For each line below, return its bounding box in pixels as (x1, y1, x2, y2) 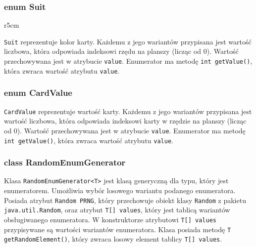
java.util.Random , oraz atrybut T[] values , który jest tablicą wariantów (4, 205, 230, 215)
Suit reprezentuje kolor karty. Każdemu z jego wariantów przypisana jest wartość (4, 36, 252, 46)
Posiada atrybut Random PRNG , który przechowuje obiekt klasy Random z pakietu (4, 195, 246, 205)
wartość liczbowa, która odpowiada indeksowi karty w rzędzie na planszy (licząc (4, 116, 247, 126)
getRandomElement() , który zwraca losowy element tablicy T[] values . (4, 234, 222, 244)
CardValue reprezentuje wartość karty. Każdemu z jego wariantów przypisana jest (4, 106, 252, 116)
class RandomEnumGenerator (4, 156, 126, 168)
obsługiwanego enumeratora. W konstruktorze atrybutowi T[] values (4, 214, 216, 224)
